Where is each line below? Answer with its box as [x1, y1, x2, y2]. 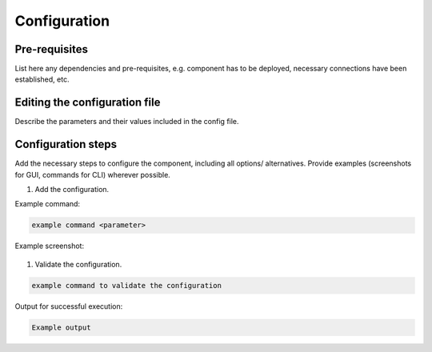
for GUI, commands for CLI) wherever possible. [14, 170, 171, 179]
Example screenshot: [14, 241, 84, 251]
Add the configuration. [34, 185, 110, 194]
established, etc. [14, 74, 70, 84]
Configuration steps [14, 138, 118, 151]
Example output [31, 322, 91, 332]
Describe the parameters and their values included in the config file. [14, 117, 239, 126]
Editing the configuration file [14, 96, 161, 110]
